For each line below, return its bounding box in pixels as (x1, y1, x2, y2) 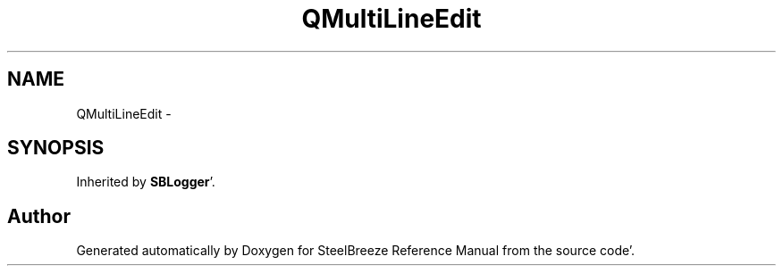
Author (7, 204, 71, 227)
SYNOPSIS (7, 136, 105, 160)
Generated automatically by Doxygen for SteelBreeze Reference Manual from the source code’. (76, 243, 636, 259)
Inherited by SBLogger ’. (76, 174, 215, 190)
